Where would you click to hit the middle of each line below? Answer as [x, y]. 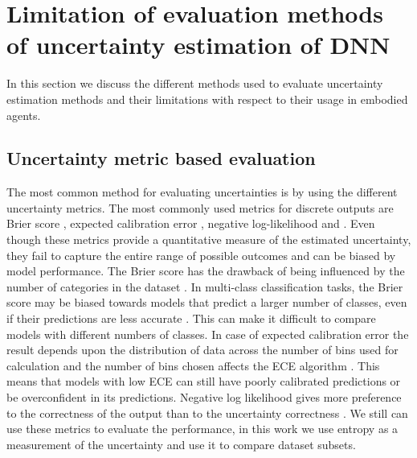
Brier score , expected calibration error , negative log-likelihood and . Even [191, 223]
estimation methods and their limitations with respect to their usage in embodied [207, 99]
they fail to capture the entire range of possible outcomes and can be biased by [201, 255]
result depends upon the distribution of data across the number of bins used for [202, 350]
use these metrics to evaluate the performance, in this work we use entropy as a [202, 429]
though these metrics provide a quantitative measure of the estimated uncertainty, [209, 239]
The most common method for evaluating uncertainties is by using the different [202, 192]
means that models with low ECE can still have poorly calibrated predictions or [204, 381]
